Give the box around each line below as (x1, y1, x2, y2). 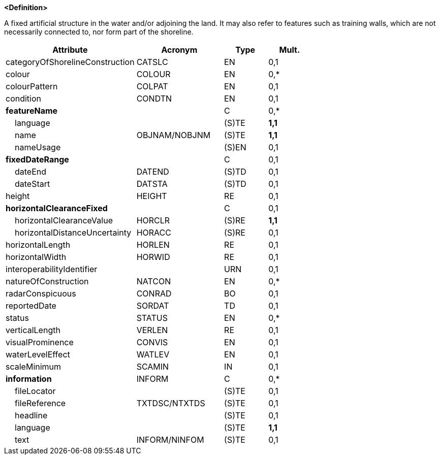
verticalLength (6, 325, 60, 335)
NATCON (136, 276, 171, 286)
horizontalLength (6, 240, 71, 250)
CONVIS (136, 337, 168, 347)
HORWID (136, 252, 170, 262)
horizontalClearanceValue (15, 215, 113, 225)
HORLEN (136, 240, 170, 250)
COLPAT (136, 81, 168, 91)
